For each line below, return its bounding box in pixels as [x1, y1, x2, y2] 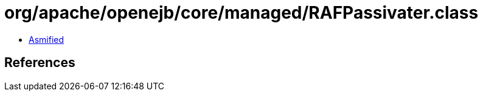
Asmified [29, 34, 64, 45]
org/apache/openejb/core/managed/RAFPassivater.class [4, 2, 479, 23]
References [4, 55, 75, 71]
